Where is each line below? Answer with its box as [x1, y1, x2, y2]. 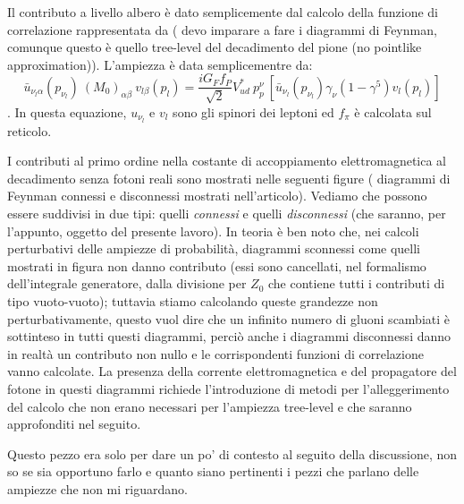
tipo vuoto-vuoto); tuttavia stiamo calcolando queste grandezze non [7, 292, 378, 311]
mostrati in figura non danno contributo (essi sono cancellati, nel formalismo [7, 256, 426, 275]
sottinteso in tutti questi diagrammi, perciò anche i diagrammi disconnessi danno [7, 327, 451, 346]
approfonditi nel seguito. [7, 414, 141, 433]
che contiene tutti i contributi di [268, 274, 445, 293]
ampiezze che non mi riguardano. [7, 479, 188, 498]
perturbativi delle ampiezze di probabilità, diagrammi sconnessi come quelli [7, 239, 421, 258]
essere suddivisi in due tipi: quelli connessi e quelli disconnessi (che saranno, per [7, 204, 446, 223]
